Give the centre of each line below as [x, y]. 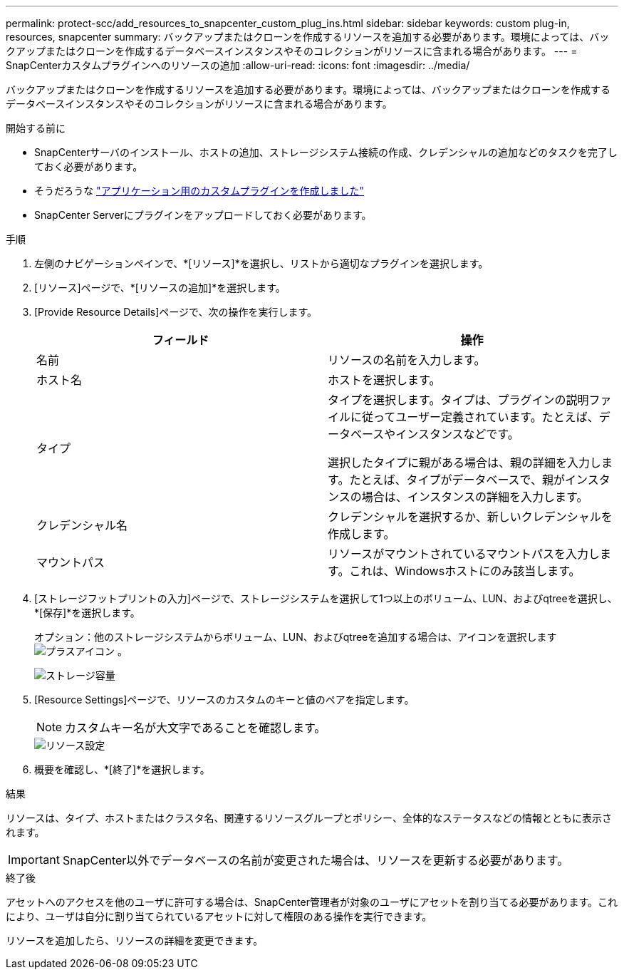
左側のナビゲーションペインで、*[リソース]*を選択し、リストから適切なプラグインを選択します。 [261, 263]
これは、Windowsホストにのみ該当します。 [465, 571]
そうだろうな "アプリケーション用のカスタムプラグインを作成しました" [199, 191]
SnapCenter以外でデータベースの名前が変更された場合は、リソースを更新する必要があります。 [316, 860]
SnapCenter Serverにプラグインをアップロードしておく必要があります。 [203, 215]
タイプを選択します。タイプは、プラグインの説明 [458, 400]
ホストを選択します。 [384, 380]
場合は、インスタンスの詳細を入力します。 [475, 497]
